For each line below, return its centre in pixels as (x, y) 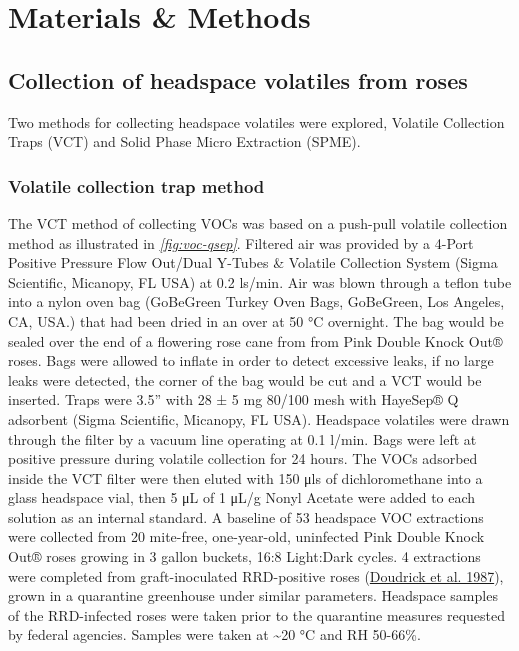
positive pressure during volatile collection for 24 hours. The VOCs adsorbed (243, 458)
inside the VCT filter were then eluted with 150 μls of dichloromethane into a (245, 477)
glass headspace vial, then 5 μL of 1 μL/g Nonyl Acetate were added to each (242, 497)
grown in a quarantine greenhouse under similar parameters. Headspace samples (253, 595)
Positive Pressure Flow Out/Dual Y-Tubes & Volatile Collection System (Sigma (253, 262)
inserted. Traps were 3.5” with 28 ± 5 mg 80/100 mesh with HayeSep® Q (233, 399)
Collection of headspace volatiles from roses (238, 79)
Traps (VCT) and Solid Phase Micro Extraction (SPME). (184, 141)
